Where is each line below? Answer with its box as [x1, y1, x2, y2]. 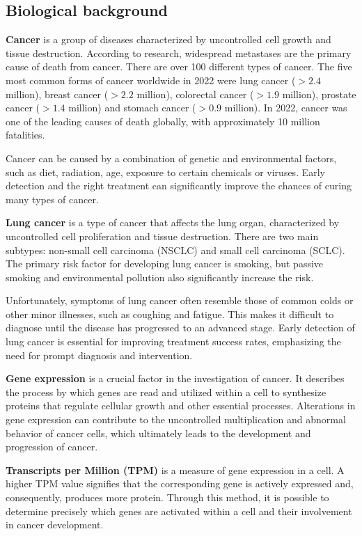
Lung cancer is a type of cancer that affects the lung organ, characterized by [6, 215, 340, 230]
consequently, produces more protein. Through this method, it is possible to [6, 490, 329, 505]
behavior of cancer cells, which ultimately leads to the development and [6, 425, 311, 440]
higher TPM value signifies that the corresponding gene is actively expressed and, [6, 476, 354, 491]
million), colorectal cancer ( [136, 86, 254, 101]
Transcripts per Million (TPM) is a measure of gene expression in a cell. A [6, 462, 345, 477]
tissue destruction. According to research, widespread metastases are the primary [6, 45, 352, 60]
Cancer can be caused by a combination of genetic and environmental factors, [6, 150, 337, 165]
